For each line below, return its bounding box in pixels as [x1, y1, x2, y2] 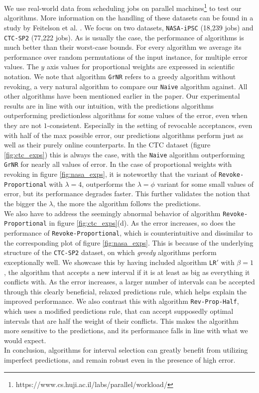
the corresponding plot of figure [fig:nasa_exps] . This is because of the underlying [4, 237, 254, 248]
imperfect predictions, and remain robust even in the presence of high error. [4, 354, 236, 365]
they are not [4, 120, 42, 131]
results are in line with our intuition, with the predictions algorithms [4, 100, 214, 111]
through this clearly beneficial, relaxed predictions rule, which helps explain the [4, 286, 247, 296]
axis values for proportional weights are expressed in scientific [46, 61, 235, 72]
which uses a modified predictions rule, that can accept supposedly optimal [4, 305, 234, 316]
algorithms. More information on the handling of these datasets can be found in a [4, 12, 254, 23]
